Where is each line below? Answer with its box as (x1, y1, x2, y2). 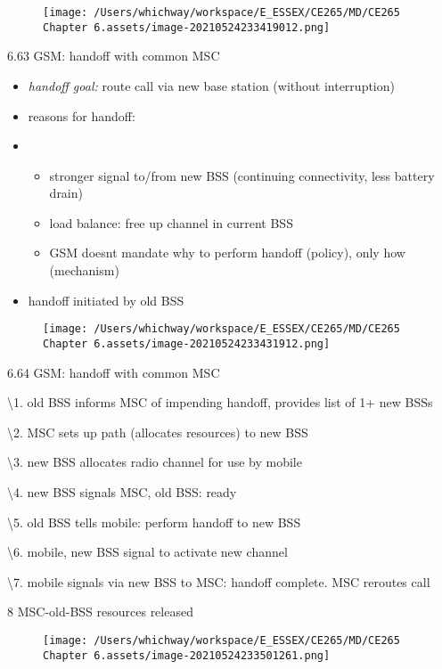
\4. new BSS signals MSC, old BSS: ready (7, 482, 237, 501)
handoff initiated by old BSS (28, 290, 184, 309)
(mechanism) (49, 261, 119, 280)
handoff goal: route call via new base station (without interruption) (28, 76, 395, 94)
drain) (49, 184, 83, 202)
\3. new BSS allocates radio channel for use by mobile (7, 453, 302, 471)
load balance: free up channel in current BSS (49, 213, 293, 232)
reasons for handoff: (28, 106, 135, 125)
